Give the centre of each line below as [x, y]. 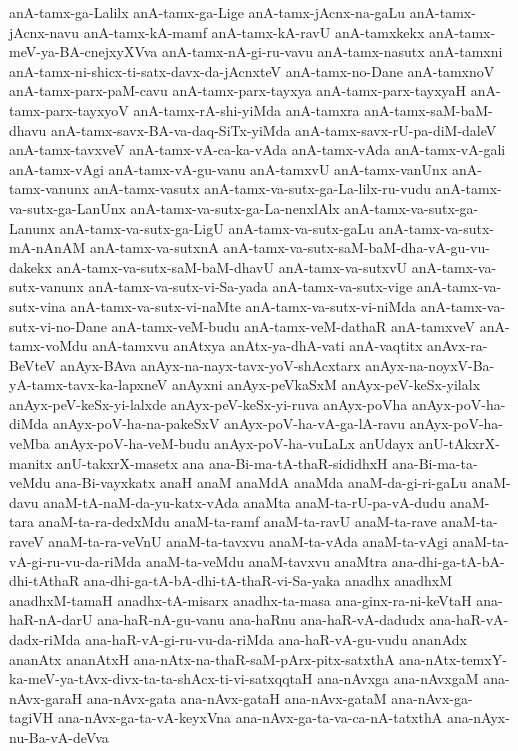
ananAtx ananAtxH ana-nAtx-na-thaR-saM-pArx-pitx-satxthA [202, 658]
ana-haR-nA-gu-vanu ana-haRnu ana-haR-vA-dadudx [261, 619]
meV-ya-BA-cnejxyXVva [83, 51]
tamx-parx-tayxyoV [69, 109]
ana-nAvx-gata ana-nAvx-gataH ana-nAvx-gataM [236, 697]
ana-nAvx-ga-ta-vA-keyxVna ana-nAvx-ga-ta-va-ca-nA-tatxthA [250, 717]
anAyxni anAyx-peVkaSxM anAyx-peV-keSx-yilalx [326, 384]
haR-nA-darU [51, 619]
